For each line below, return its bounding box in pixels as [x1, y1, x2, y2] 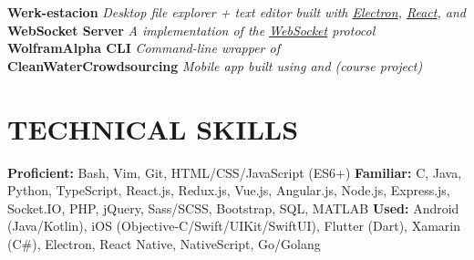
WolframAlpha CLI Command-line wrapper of [7, 38, 280, 57]
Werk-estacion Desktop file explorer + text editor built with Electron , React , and [7, 3, 466, 21]
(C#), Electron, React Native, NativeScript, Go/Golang [7, 234, 321, 253]
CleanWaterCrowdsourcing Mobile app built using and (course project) [7, 56, 423, 75]
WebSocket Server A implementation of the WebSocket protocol [7, 20, 376, 39]
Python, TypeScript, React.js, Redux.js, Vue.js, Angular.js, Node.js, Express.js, [7, 181, 450, 200]
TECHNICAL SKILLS [7, 109, 299, 147]
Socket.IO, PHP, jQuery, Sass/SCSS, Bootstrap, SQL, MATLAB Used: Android [7, 198, 459, 217]
